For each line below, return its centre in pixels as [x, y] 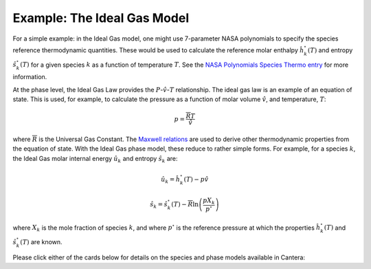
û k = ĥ [170, 180]
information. [30, 77]
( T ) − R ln [185, 204]
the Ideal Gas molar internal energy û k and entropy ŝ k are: [95, 159]
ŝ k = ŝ [159, 205]
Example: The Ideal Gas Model [101, 18]
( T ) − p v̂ [196, 179]
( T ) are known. [41, 242]
